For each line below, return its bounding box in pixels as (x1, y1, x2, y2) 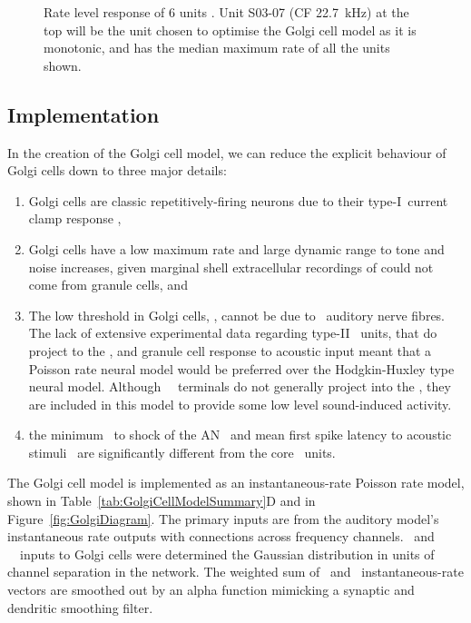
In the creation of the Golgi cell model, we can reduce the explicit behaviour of (7, 143, 446, 162)
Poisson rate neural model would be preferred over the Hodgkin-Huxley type (28, 359, 455, 378)
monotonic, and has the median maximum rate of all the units (44, 38, 390, 57)
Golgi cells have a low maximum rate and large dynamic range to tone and (28, 239, 445, 258)
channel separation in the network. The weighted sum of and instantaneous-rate (7, 562, 464, 581)
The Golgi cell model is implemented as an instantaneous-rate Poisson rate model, (7, 473, 465, 492)
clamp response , (28, 209, 122, 228)
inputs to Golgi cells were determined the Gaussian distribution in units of (19, 544, 435, 563)
